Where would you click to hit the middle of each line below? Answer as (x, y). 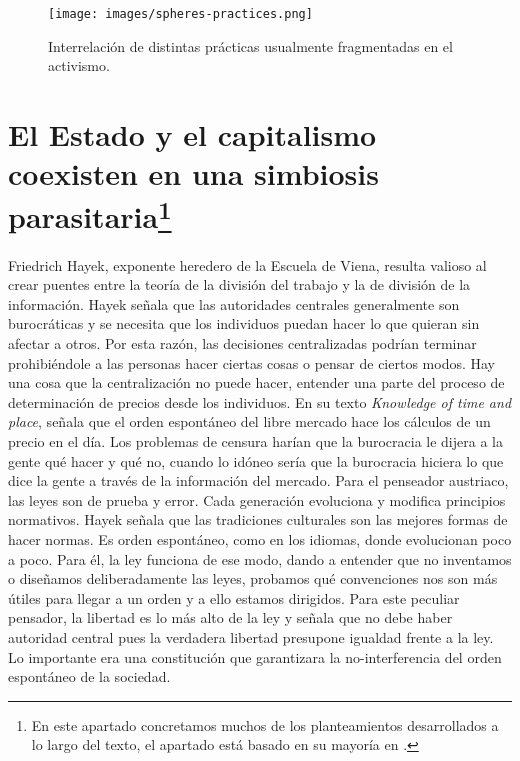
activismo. (79, 65)
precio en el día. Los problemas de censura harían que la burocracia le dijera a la (255, 441)
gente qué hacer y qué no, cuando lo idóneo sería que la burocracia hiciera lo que (256, 460)
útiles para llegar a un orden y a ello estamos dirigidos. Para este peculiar (234, 597)
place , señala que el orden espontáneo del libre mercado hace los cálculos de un (249, 421)
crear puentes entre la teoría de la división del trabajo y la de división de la (239, 284)
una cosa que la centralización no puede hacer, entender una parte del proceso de (256, 382)
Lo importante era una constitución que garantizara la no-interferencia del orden (255, 656)
